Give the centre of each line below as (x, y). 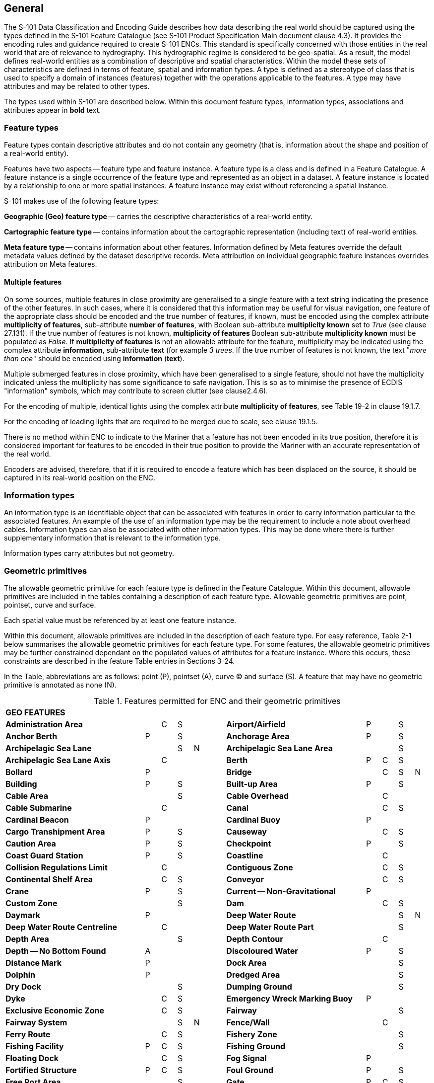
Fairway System (36, 1022)
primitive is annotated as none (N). (60, 685)
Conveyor (245, 879)
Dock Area (247, 963)
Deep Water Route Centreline (62, 927)
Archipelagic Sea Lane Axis (58, 760)
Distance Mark (34, 963)
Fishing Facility (35, 1046)
